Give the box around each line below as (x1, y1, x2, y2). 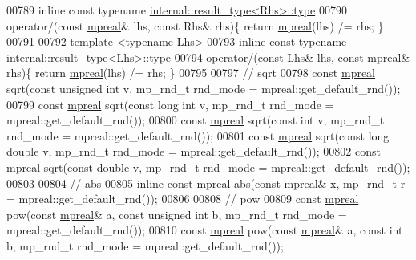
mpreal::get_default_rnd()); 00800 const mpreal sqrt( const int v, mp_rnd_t (6, 112, 385, 128)
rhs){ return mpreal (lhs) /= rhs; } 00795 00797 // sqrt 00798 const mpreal (6, 64, 376, 81)
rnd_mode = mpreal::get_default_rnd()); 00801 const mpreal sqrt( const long (6, 127, 390, 144)
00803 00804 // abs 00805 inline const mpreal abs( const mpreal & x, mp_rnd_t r (6, 174, 406, 191)
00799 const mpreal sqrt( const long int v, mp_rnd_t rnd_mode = (6, 95, 334, 112)
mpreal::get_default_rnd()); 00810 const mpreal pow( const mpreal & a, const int (6, 221, 403, 238)
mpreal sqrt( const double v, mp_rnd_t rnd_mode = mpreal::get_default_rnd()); (6, 158, 410, 175)
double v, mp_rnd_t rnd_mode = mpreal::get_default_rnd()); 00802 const (6, 143, 381, 160)
